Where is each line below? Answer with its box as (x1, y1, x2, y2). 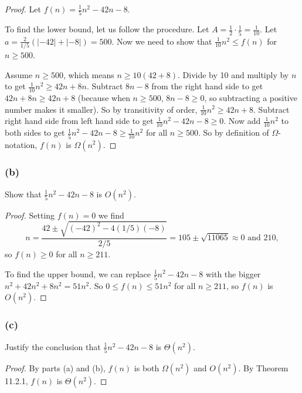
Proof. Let (5, 3, 41, 15)
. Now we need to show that (111, 35, 212, 47)
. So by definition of (198, 126, 269, 139)
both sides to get (5, 126, 65, 139)
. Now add (223, 115, 261, 127)
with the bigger (205, 267, 261, 280)
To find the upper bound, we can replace (5, 267, 151, 280)
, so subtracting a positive (204, 91, 297, 103)
